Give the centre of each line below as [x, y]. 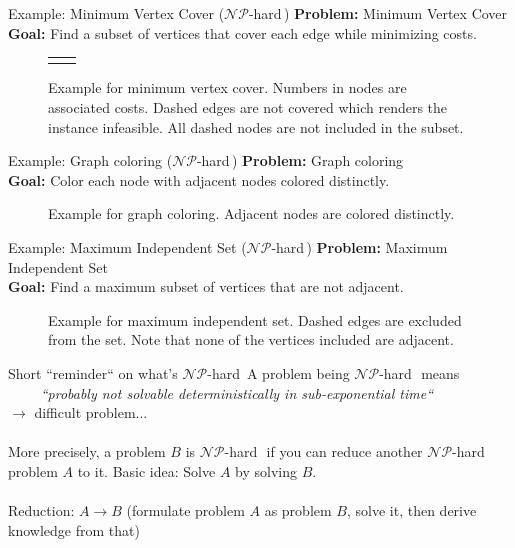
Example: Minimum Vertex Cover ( [116, 13]
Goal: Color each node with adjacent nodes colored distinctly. [199, 179]
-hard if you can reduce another [323, 451]
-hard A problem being [278, 372]
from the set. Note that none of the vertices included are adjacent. [251, 339]
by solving [266, 470]
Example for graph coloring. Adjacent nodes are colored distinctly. [251, 213]
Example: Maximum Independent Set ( [127, 247]
